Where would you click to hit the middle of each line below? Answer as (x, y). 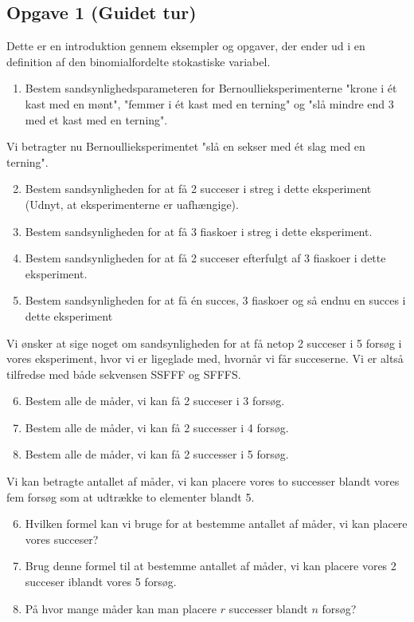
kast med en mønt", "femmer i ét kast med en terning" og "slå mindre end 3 (209, 103)
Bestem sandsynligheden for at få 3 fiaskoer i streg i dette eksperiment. (199, 231)
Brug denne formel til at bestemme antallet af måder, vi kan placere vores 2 (211, 566)
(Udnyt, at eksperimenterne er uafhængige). (132, 204)
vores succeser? (62, 539)
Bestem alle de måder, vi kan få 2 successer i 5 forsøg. (157, 454)
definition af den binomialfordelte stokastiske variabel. (139, 61)
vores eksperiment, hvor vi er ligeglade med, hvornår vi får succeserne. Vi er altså (205, 358)
